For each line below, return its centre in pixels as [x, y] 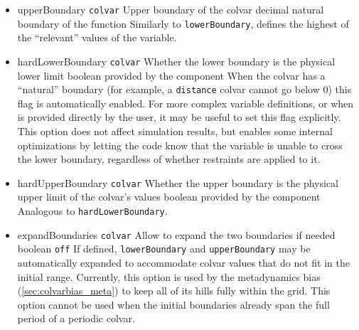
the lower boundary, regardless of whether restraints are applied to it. [169, 159]
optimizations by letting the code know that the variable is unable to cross [180, 145]
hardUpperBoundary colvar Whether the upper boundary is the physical [178, 182]
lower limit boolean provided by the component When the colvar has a [171, 75]
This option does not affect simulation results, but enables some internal [175, 131]
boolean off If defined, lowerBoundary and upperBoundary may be [164, 249]
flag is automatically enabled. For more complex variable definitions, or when [186, 103]
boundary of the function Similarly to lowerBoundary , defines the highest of [183, 23]
